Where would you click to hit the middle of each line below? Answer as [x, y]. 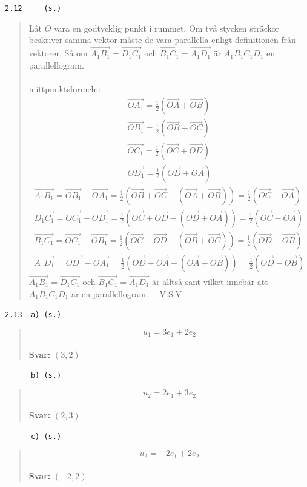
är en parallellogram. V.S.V [127, 293]
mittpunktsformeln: [65, 88]
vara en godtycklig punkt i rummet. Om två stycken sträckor [167, 28]
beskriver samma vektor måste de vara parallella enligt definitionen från [162, 40]
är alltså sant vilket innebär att [210, 281]
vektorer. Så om [58, 53]
